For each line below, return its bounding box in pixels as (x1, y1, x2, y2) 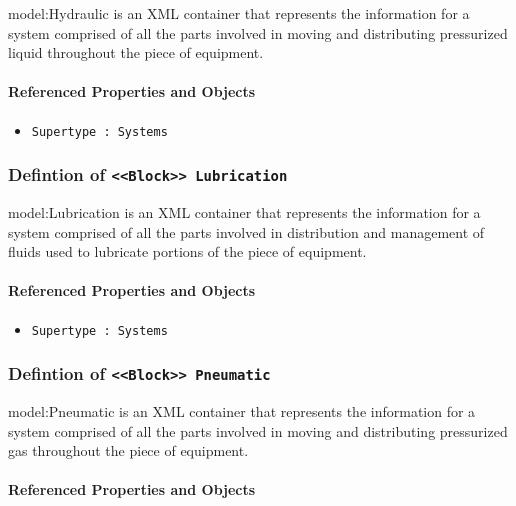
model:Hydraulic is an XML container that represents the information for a (8, 3, 470, 23)
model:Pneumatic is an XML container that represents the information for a (8, 401, 476, 422)
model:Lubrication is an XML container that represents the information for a (8, 202, 481, 223)
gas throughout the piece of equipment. (8, 440, 249, 461)
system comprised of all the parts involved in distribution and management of (8, 221, 485, 242)
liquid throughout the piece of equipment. (8, 42, 264, 63)
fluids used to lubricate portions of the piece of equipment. (8, 241, 367, 262)
